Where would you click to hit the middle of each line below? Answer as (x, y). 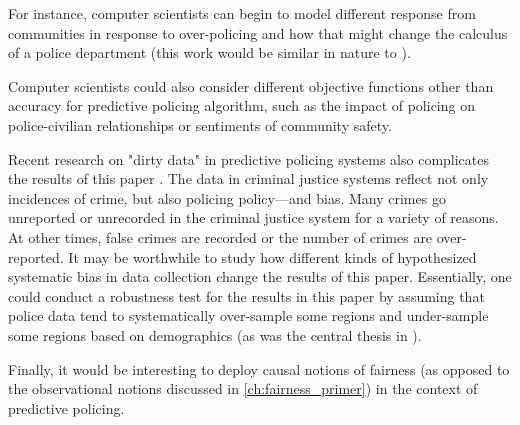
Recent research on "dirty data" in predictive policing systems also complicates (249, 158)
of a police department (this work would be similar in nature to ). (209, 52)
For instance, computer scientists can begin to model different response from (242, 13)
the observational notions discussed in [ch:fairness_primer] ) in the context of (243, 388)
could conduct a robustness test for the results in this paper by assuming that (246, 295)
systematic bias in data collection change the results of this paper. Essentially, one (260, 276)
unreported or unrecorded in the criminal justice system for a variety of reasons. (253, 217)
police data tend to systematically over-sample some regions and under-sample (248, 315)
